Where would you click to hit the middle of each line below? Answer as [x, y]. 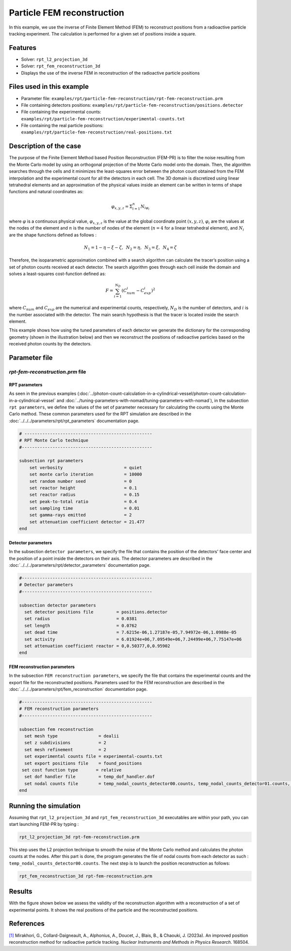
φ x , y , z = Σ [122, 207]
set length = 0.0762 [81, 625]
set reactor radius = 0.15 [84, 495]
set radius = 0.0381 [81, 619]
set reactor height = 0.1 [83, 488]
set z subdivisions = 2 [65, 743]
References [27, 924]
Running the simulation [45, 806]
